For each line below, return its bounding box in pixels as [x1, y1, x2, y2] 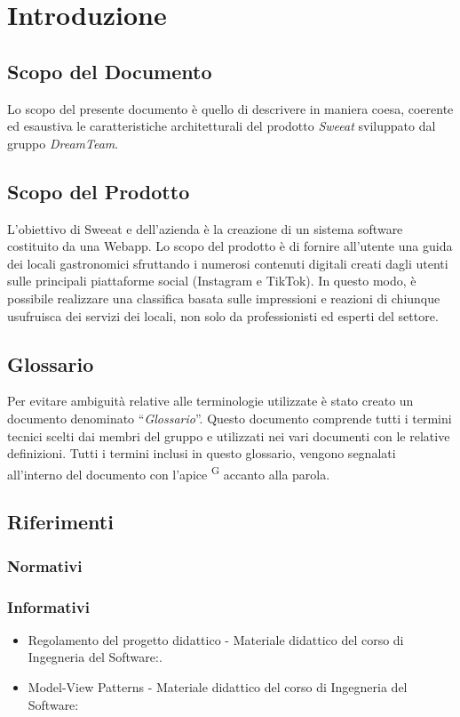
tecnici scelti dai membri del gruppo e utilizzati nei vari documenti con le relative [7, 426, 450, 445]
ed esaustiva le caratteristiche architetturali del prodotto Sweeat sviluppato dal [7, 117, 436, 135]
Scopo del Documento [7, 57, 212, 85]
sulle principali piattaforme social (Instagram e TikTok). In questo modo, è [7, 271, 416, 290]
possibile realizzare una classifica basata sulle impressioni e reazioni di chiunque [7, 288, 440, 307]
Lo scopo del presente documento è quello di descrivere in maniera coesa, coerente [7, 99, 454, 117]
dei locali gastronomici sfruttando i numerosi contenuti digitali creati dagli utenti [7, 254, 448, 272]
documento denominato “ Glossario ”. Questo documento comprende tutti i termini [7, 408, 452, 427]
